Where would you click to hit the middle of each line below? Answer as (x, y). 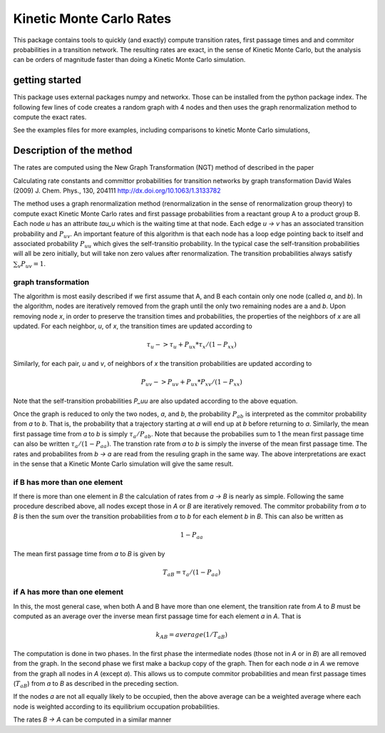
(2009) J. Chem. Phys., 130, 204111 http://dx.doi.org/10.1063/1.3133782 (117, 191)
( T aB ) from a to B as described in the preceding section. (96, 685)
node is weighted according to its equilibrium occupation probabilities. (117, 707)
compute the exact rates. (50, 117)
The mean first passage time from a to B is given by (89, 553)
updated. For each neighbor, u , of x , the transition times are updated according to (133, 326)
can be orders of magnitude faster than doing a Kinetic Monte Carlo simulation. (129, 60)
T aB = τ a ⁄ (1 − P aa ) (192, 573)
